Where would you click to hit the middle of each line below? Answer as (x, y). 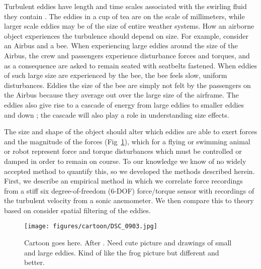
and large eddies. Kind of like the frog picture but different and (122, 252)
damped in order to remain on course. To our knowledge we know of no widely (125, 161)
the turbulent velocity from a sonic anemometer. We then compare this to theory (129, 200)
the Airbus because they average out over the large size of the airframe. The (121, 95)
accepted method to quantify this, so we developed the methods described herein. (129, 171)
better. (34, 262)
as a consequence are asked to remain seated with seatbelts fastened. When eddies (131, 65)
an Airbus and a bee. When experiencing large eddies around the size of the (121, 46)
